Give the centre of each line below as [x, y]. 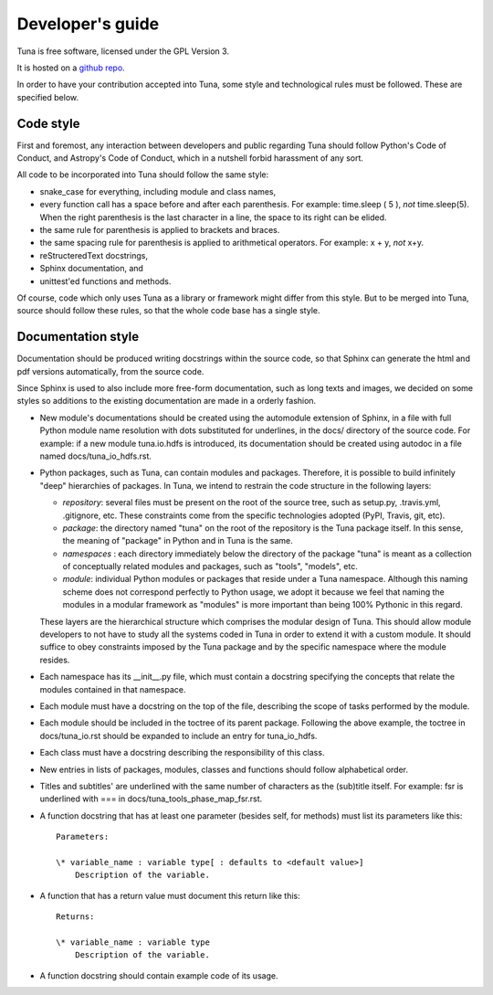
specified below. [48, 97]
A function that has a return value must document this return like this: [170, 895]
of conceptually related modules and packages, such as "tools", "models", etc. [210, 566]
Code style [48, 123]
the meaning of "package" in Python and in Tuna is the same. [178, 541]
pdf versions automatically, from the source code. [110, 371]
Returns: [75, 917]
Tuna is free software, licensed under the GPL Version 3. [123, 51]
